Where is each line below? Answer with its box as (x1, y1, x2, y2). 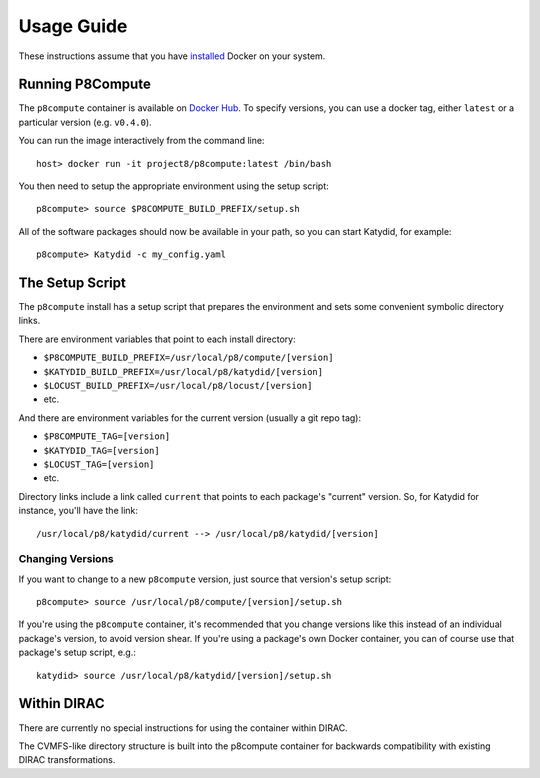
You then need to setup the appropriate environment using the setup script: (18, 180, 329, 192)
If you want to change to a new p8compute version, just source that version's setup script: (18, 573, 392, 585)
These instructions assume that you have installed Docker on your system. (18, 50, 326, 62)
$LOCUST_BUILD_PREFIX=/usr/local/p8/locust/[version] (43, 380, 313, 392)
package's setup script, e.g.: (18, 646, 137, 659)
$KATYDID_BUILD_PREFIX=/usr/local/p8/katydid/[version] (43, 366, 324, 377)
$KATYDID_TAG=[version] (43, 445, 160, 456)
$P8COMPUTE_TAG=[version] (43, 431, 171, 442)
